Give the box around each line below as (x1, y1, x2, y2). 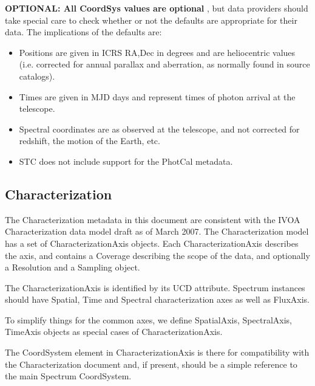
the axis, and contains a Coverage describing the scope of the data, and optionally (5, 249, 310, 261)
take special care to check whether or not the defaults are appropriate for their (5, 13, 297, 26)
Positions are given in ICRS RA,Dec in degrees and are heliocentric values (19, 46, 296, 58)
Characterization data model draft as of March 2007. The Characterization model (5, 225, 309, 238)
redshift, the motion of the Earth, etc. (19, 134, 160, 147)
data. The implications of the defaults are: (5, 26, 162, 38)
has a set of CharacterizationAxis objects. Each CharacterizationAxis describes (5, 236, 299, 249)
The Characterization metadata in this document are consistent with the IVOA (5, 213, 300, 226)
